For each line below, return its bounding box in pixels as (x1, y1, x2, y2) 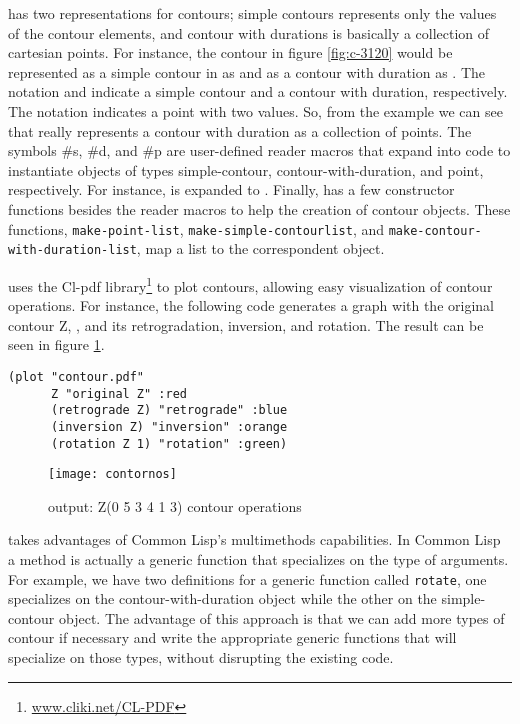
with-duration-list (8, 243, 137, 258)
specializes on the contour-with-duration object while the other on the (8, 588, 437, 609)
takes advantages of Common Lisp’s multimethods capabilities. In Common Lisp (8, 529, 501, 550)
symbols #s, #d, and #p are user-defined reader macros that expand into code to (8, 140, 511, 161)
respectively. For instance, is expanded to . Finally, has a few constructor (8, 179, 455, 200)
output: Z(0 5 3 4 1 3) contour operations (48, 495, 302, 516)
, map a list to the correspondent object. (136, 238, 385, 259)
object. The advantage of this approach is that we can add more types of (58, 607, 505, 628)
